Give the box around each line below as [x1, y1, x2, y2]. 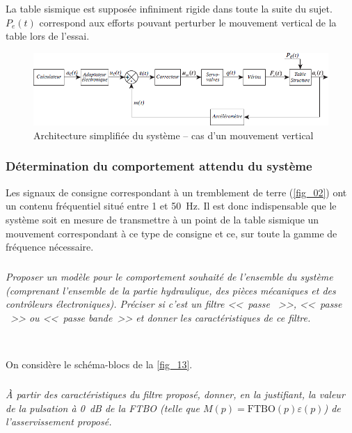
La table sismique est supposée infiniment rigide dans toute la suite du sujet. [6, 1, 333, 15]
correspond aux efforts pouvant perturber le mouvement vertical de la [39, 15, 337, 29]
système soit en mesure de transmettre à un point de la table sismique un [6, 212, 319, 226]
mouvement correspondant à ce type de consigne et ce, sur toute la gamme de [6, 226, 337, 240]
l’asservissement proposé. [6, 414, 112, 429]
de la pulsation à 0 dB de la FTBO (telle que [6, 400, 200, 415]
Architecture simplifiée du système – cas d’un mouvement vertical [33, 127, 314, 142]
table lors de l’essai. [6, 29, 90, 43]
